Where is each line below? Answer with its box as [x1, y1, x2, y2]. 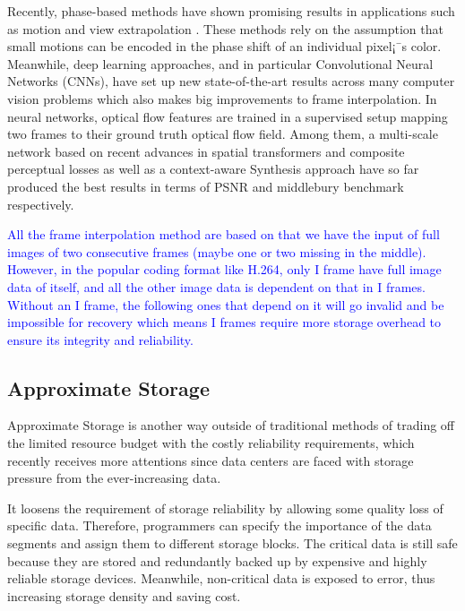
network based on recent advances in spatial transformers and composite [7, 142, 405, 160]
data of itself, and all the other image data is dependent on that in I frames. [7, 277, 426, 296]
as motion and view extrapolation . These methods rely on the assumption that [7, 19, 443, 38]
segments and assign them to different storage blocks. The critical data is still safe [7, 534, 458, 553]
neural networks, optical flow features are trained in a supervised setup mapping [7, 107, 448, 125]
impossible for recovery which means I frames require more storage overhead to [7, 313, 442, 331]
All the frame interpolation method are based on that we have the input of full [7, 225, 440, 244]
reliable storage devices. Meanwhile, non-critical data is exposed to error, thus [7, 569, 435, 588]
